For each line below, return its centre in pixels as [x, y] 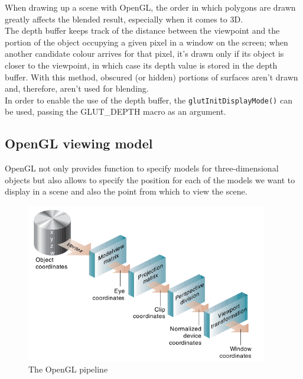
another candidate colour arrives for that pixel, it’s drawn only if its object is [144, 54]
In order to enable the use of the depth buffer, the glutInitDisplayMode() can [149, 100]
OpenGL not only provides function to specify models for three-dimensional [142, 168]
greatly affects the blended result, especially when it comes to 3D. [124, 19]
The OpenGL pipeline [68, 369]
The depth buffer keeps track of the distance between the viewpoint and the [142, 30]
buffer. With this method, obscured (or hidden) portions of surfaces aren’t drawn [151, 77]
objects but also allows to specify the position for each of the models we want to [150, 179]
